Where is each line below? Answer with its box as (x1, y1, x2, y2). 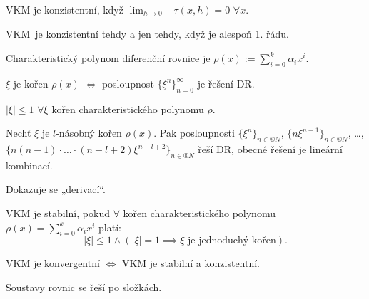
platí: (98, 219, 121, 234)
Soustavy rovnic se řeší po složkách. (6, 280, 162, 294)
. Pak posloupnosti (153, 125, 235, 140)
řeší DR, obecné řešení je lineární (198, 142, 343, 157)
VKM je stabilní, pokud (6, 206, 110, 221)
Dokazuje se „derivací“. (6, 182, 106, 196)
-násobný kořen (56, 125, 122, 140)
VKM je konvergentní (6, 256, 100, 271)
